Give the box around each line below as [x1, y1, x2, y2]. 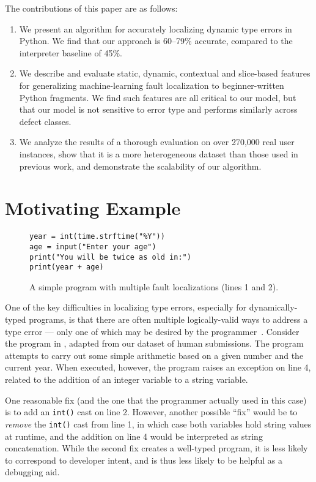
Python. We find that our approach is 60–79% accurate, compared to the [19, 34, 293, 47]
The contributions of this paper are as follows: [5, 2, 178, 14]
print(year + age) [29, 263, 104, 272]
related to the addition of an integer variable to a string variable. [5, 373, 248, 386]
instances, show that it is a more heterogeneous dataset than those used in [19, 147, 298, 160]
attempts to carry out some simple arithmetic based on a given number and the [5, 348, 304, 361]
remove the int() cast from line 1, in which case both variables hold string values [5, 417, 312, 430]
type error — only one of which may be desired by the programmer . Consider [5, 325, 299, 337]
